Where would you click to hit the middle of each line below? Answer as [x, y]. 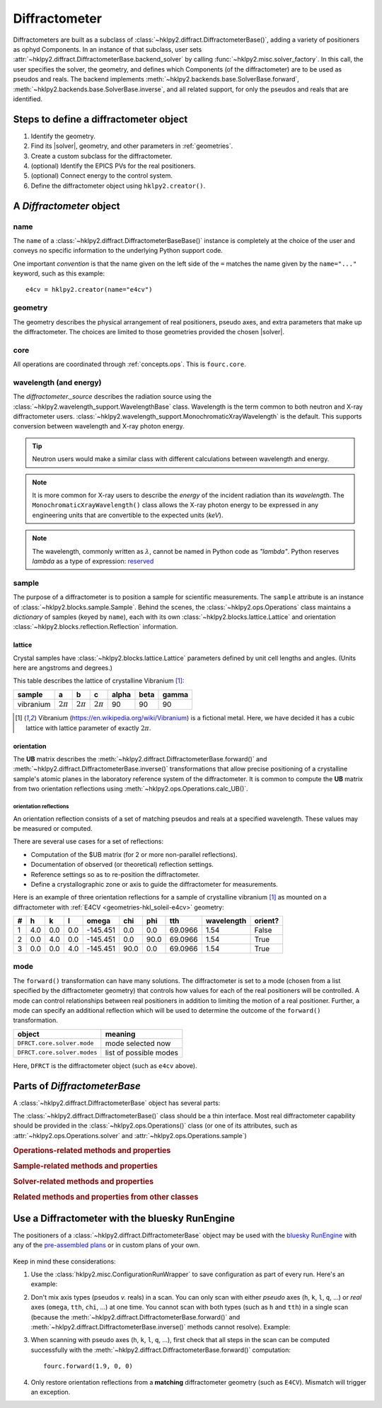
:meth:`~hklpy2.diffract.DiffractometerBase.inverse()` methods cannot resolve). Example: [161, 1327]
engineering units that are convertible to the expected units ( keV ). [128, 515]
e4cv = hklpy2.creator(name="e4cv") [89, 290]
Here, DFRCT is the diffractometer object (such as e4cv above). [105, 1065]
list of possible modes [141, 1052]
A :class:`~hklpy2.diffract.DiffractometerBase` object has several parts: [117, 1103]
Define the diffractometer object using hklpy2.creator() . [118, 186]
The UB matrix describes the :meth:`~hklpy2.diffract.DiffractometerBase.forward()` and [140, 759]
